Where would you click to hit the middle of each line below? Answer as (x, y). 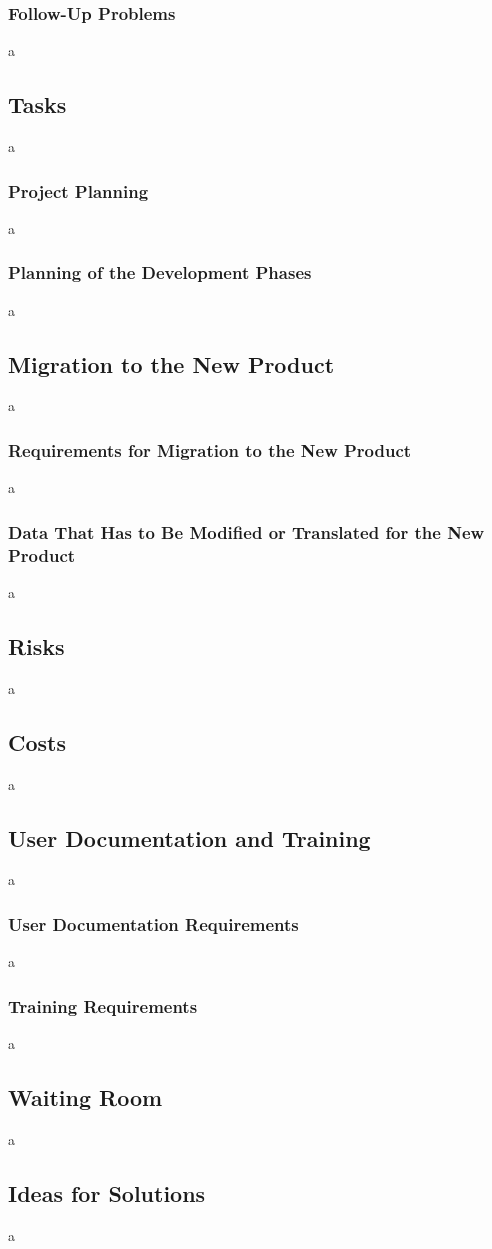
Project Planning (78, 190)
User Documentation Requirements (153, 923)
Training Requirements (103, 1005)
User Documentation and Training (189, 837)
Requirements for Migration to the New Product (210, 449)
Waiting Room (85, 1096)
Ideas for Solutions (107, 1192)
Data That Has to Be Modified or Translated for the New (246, 531)
